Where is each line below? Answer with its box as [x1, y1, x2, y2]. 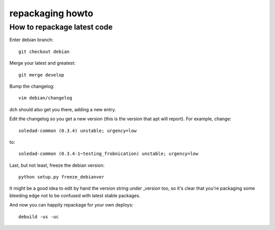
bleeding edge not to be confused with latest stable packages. [9, 192, 141, 198]
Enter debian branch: [9, 37, 53, 43]
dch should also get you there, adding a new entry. [9, 106, 117, 112]
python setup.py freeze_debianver [18, 174, 104, 180]
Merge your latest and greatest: [9, 60, 76, 66]
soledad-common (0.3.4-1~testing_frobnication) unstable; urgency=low [18, 151, 199, 157]
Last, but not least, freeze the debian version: [9, 162, 104, 168]
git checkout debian [18, 48, 70, 55]
